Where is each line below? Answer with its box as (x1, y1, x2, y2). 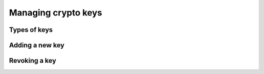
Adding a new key (9, 41, 65, 49)
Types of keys (9, 26, 53, 34)
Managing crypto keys (9, 7, 102, 18)
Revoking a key (9, 57, 56, 65)
